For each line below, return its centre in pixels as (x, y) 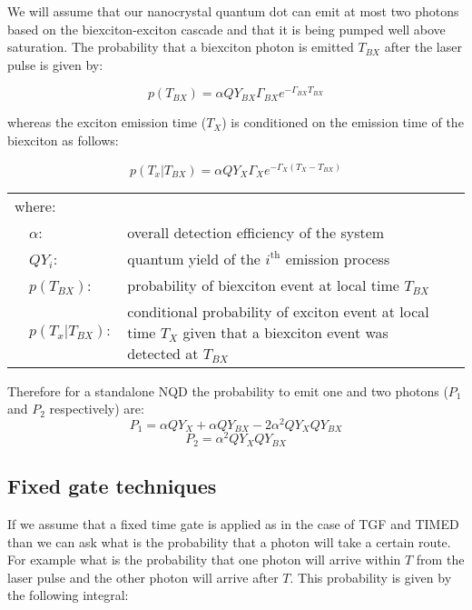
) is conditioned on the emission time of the (343, 122)
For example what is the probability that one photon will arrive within (204, 560)
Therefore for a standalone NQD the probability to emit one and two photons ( (228, 390)
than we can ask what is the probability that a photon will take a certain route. (229, 541)
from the (440, 560)
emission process (338, 258)
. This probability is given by (371, 577)
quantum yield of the (194, 258)
